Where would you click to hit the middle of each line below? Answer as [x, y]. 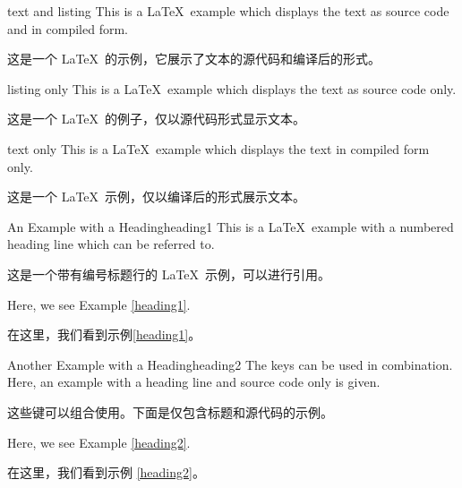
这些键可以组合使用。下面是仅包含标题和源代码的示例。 [170, 411]
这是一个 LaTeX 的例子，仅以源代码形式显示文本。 [157, 119]
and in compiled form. [68, 28]
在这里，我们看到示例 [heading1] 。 [104, 334]
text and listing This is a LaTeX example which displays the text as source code [228, 11]
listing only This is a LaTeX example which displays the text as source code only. [232, 88]
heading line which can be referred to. [111, 244]
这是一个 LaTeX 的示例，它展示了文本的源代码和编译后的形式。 [194, 59]
